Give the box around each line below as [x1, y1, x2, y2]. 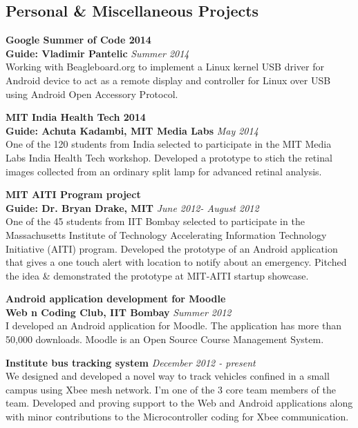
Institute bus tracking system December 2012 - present [6, 355, 256, 369]
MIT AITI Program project [6, 187, 141, 202]
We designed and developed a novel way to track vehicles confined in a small [6, 369, 330, 383]
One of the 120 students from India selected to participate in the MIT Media [6, 137, 332, 151]
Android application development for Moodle [6, 291, 226, 306]
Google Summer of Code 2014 [6, 32, 151, 47]
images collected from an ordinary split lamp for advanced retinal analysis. [6, 164, 322, 178]
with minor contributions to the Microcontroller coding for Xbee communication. [6, 409, 349, 424]
